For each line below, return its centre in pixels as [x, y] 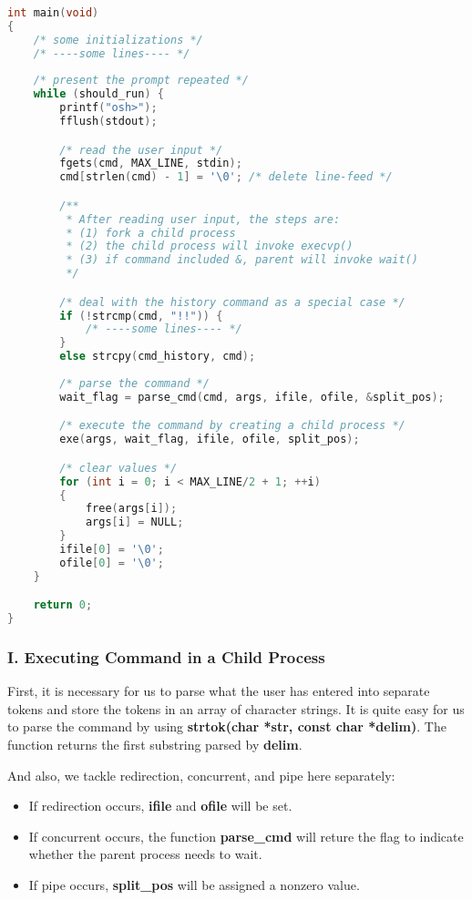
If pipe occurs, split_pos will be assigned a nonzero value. [194, 885]
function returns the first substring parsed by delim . [155, 745]
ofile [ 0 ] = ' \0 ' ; [112, 562]
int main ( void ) [53, 13]
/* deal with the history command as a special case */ [232, 302]
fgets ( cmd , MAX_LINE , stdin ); [151, 164]
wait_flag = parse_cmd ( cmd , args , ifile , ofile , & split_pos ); [252, 397]
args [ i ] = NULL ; [134, 522]
